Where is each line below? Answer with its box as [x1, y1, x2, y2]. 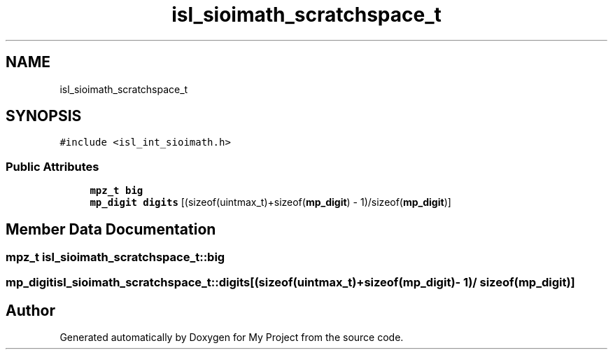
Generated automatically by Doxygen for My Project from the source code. [59, 331, 404, 344]
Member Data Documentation [6, 220, 216, 238]
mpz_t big [90, 185, 143, 197]
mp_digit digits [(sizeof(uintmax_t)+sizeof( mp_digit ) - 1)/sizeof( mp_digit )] [90, 196, 451, 209]
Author [6, 301, 55, 319]
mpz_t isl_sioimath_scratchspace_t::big [6, 250, 225, 265]
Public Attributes [6, 159, 99, 174]
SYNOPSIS [6, 107, 82, 125]
